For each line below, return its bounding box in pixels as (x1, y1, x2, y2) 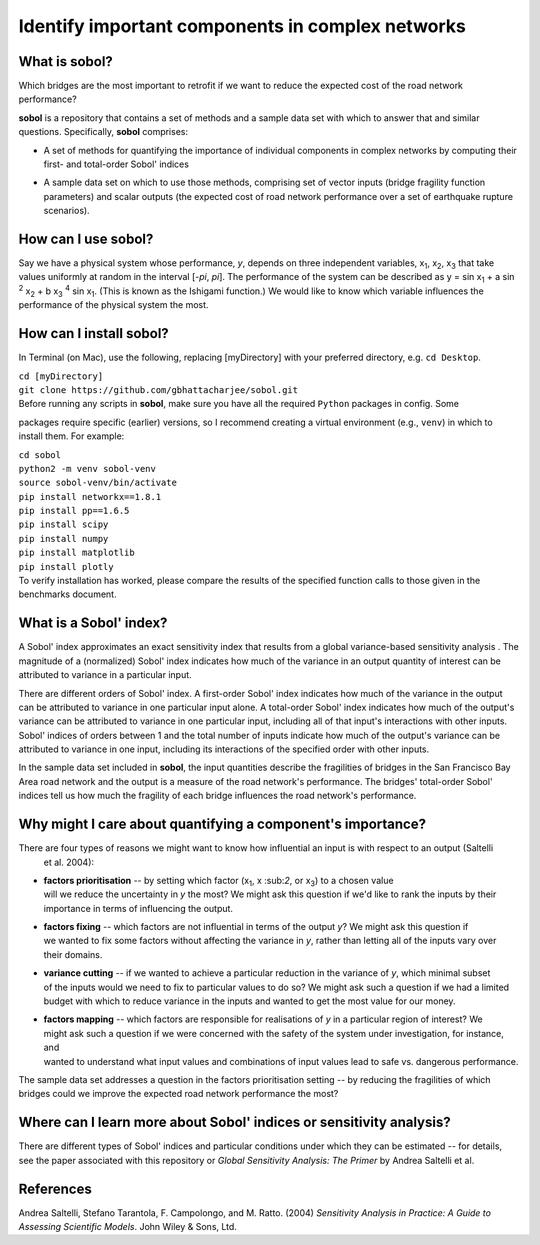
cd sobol (18, 449, 62, 460)
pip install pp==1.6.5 (18, 505, 130, 517)
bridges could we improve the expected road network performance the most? (18, 1088, 339, 1100)
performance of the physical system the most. (18, 299, 209, 311)
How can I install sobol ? (18, 325, 169, 342)
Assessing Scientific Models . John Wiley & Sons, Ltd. (18, 1220, 237, 1232)
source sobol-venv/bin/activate (18, 477, 177, 489)
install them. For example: (18, 430, 125, 442)
